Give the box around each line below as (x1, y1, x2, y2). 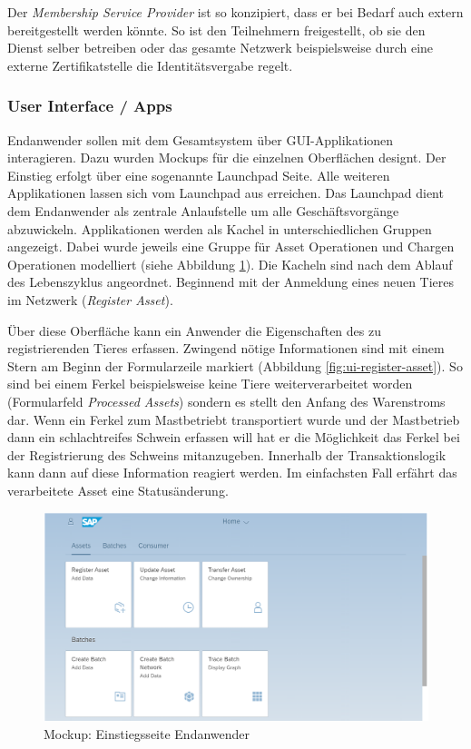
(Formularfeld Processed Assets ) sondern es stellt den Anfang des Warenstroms (7, 391, 446, 410)
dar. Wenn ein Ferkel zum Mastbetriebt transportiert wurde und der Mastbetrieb (7, 409, 460, 429)
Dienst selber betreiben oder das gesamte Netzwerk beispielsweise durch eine (7, 38, 434, 57)
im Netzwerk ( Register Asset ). (7, 290, 173, 309)
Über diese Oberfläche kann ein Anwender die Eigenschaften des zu (7, 320, 381, 340)
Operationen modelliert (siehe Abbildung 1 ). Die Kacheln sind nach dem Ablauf (7, 254, 453, 273)
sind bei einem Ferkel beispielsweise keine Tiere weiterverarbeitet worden (7, 374, 413, 393)
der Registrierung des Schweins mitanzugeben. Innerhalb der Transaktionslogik (7, 445, 446, 464)
